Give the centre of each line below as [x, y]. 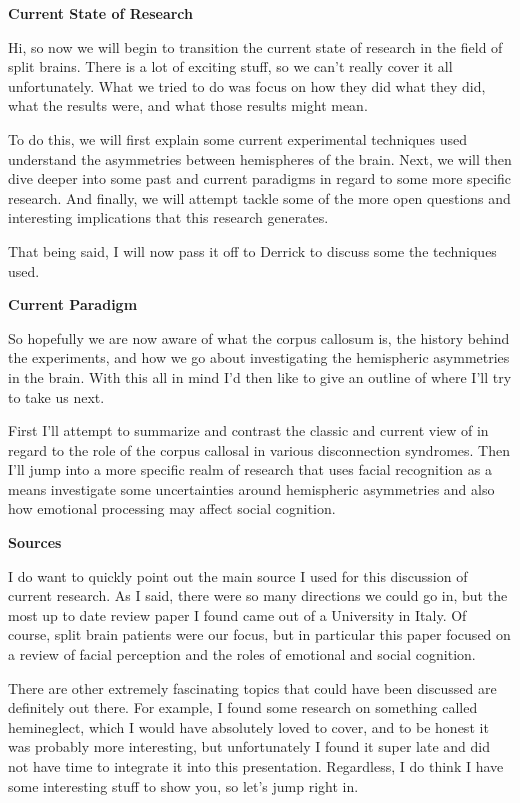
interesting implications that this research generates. [168, 217]
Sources [35, 542]
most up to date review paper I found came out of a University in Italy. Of [237, 614]
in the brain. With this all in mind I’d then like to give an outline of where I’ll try [260, 376]
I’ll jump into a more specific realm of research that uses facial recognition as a [250, 469]
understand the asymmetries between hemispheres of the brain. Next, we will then [260, 158]
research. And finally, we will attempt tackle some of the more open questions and [259, 197]
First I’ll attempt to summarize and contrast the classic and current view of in [248, 430]
